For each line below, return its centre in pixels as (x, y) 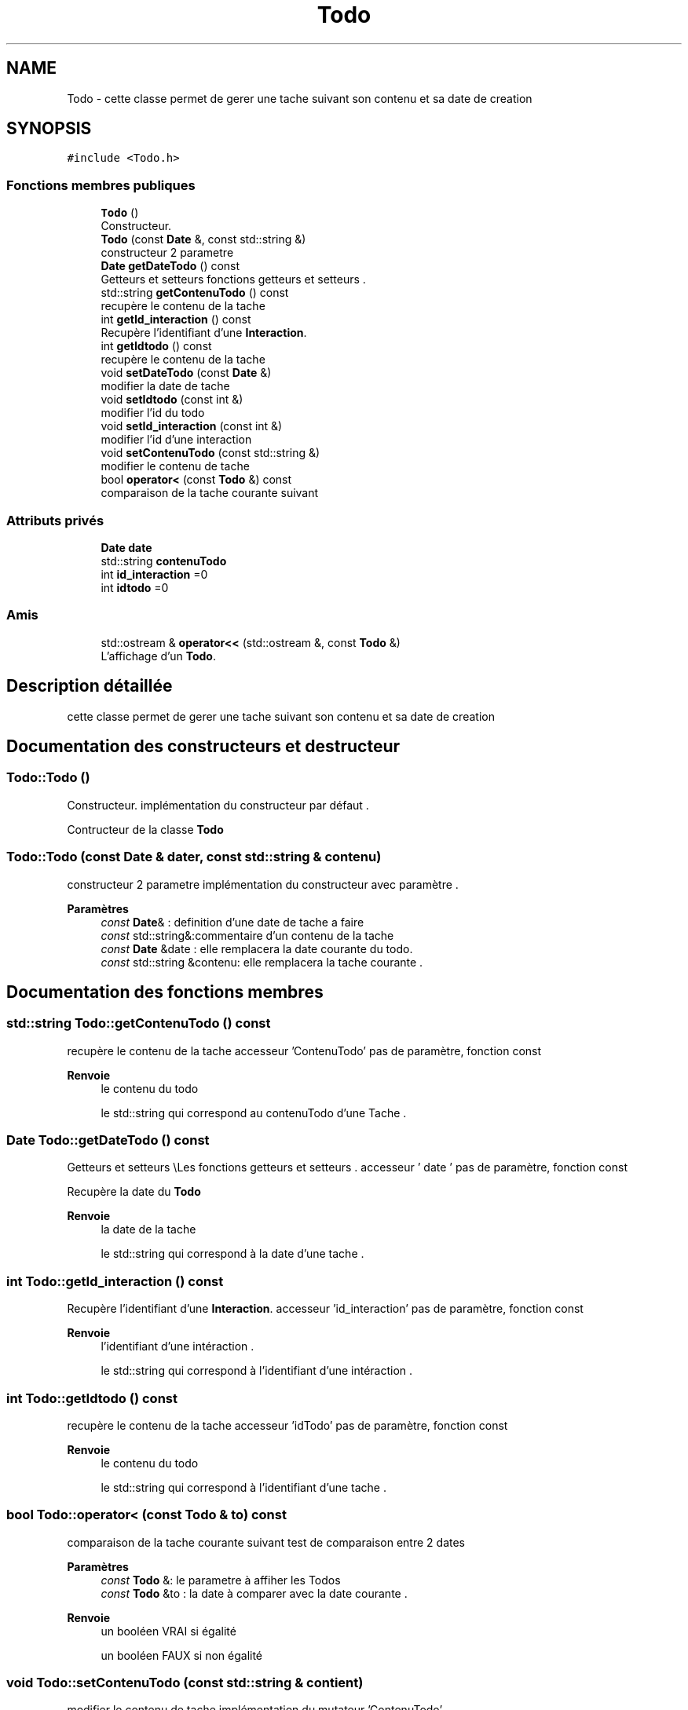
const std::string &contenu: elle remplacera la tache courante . (262, 962)
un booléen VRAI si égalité (168, 1631)
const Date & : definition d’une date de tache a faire (232, 922)
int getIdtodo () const (156, 346)
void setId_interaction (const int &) (192, 426)
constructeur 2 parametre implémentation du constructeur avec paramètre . (263, 884)
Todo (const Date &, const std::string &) (203, 239)
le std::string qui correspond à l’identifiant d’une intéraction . (257, 1371)
